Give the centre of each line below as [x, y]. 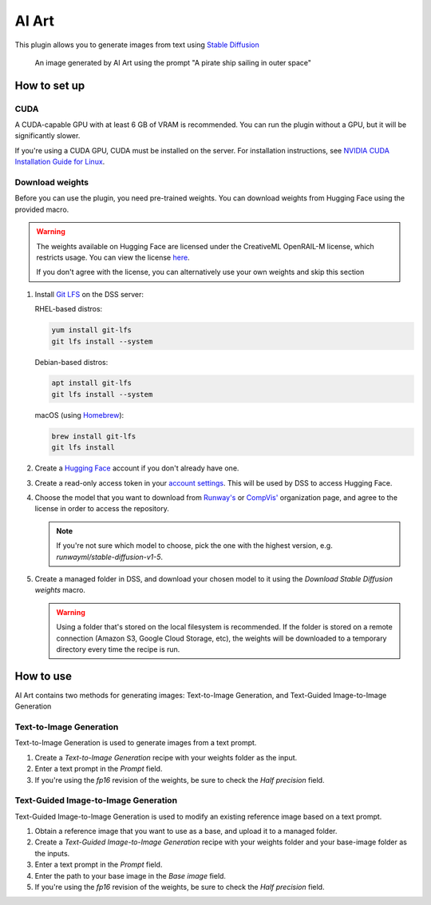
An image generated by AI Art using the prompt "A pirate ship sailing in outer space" [173, 62]
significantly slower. [47, 136]
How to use [43, 676]
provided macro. [42, 209]
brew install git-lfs [94, 436]
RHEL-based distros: [69, 309]
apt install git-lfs [91, 383]
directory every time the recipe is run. [118, 649]
